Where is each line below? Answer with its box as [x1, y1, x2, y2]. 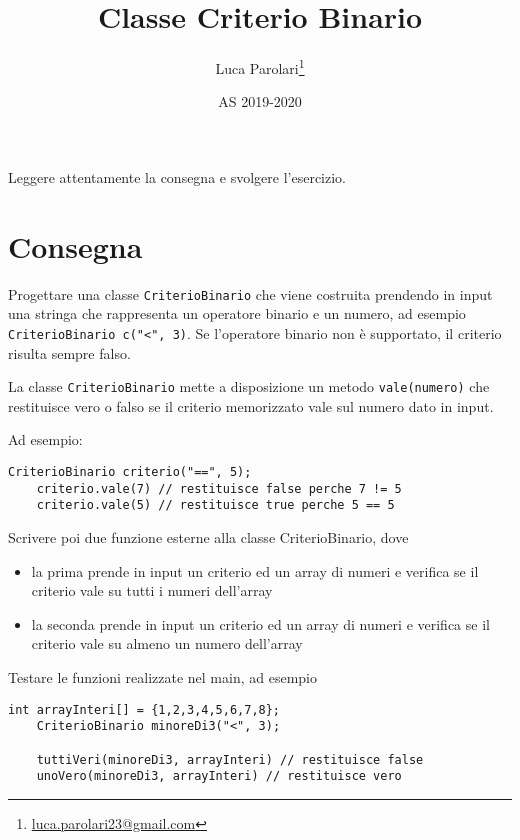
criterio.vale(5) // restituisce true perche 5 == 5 [36, 498, 395, 513]
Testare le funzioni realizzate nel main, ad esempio [8, 666, 317, 687]
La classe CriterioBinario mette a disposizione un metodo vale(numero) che [8, 376, 490, 397]
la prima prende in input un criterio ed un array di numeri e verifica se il [31, 560, 479, 581]
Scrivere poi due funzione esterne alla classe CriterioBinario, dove [8, 527, 409, 547]
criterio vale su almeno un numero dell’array [31, 633, 303, 654]
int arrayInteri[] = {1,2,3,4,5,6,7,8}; [8, 702, 281, 717]
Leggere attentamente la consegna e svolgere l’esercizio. [8, 166, 347, 187]
